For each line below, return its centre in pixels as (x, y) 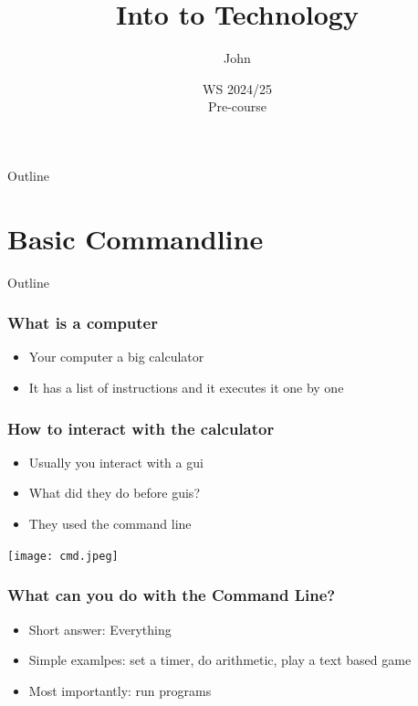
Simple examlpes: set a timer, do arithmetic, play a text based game (220, 660)
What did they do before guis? (114, 493)
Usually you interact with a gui (116, 462)
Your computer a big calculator (116, 357)
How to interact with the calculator (141, 428)
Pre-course (237, 106)
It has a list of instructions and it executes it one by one (186, 388)
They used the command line (110, 524)
